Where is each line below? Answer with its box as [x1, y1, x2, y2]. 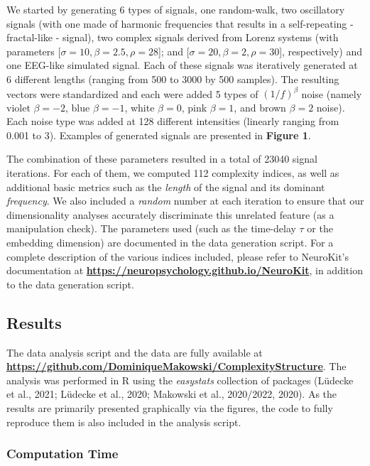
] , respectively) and [279, 43, 362, 58]
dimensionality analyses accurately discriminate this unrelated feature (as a [6, 207, 334, 222]
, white [124, 99, 155, 114]
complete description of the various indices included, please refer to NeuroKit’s [6, 249, 349, 264]
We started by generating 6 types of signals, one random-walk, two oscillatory [6, 2, 345, 16]
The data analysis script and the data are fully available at [6, 345, 263, 359]
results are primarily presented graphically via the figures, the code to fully [6, 400, 333, 415]
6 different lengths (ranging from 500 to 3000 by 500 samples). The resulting [6, 71, 339, 86]
